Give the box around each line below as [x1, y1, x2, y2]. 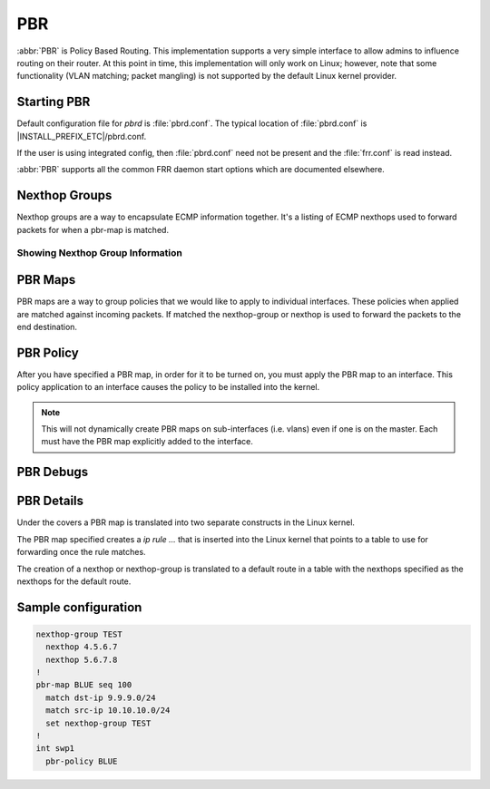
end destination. [16, 321, 77, 332]
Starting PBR [16, 94, 91, 110]
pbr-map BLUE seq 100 [35, 680, 132, 690]
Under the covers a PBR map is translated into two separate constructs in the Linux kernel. [16, 517, 356, 528]
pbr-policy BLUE [45, 755, 118, 766]
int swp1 [35, 744, 75, 754]
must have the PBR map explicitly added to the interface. [41, 436, 253, 447]
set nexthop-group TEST [45, 717, 152, 728]
